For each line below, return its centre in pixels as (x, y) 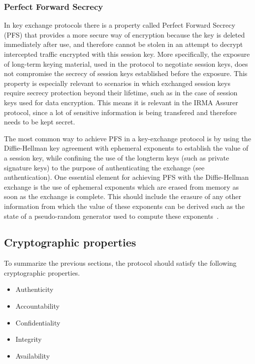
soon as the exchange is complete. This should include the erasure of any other (123, 196)
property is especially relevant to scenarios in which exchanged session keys (117, 83)
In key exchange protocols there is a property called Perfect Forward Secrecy (120, 25)
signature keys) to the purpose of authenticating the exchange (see (104, 167)
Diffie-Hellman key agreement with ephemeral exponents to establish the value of (126, 148)
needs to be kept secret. (40, 122)
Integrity (29, 339)
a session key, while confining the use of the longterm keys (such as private (117, 157)
